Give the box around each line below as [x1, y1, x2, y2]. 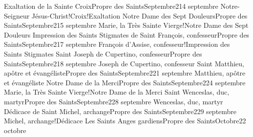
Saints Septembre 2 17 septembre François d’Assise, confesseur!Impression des [4, 39, 230, 49]
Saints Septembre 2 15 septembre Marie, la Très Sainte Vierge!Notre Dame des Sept [4, 20, 249, 30]
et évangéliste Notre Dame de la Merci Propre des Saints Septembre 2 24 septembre [4, 77, 246, 87]
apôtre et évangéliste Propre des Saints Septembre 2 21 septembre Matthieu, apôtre [4, 68, 246, 78]
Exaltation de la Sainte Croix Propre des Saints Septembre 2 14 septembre [4, 1, 218, 11]
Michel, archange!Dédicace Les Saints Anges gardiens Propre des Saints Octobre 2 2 [4, 116, 246, 126]
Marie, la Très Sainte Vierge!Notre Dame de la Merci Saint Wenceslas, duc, [4, 87, 230, 97]
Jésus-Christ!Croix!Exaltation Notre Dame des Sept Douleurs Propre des [31, 10, 248, 20]
